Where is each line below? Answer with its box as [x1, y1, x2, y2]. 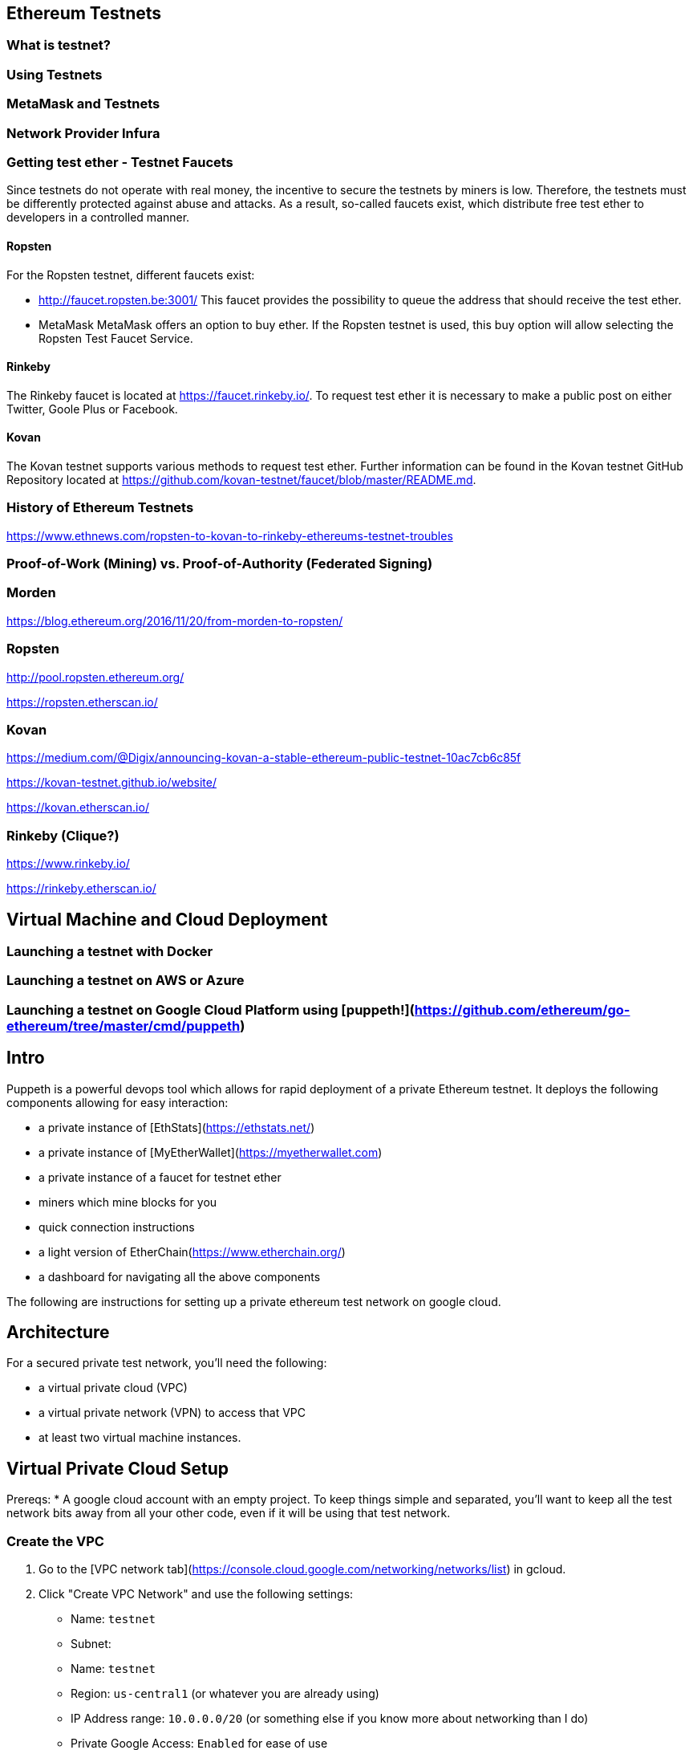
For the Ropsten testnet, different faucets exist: [6, 267, 255, 282]
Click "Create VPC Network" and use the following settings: [38, 1586, 354, 1601]
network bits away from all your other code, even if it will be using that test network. [6, 1506, 451, 1520]
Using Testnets [6, 66, 103, 83]
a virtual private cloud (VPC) [38, 1381, 188, 1395]
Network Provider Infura [6, 124, 160, 141]
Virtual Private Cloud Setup [6, 1458, 229, 1479]
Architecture [6, 1321, 110, 1342]
